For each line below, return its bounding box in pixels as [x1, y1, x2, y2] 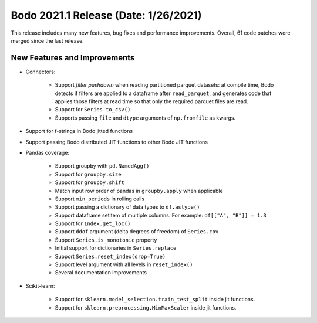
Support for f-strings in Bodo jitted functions [25, 128, 133, 135]
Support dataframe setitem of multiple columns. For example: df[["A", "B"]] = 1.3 [55, 212, 267, 219]
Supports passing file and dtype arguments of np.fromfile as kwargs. [55, 114, 236, 121]
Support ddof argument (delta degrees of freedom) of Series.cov [55, 228, 219, 235]
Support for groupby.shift [55, 179, 124, 186]
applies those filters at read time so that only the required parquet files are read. [55, 98, 249, 105]
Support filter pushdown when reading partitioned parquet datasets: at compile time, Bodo [55, 81, 274, 89]
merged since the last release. [11, 37, 85, 44]
